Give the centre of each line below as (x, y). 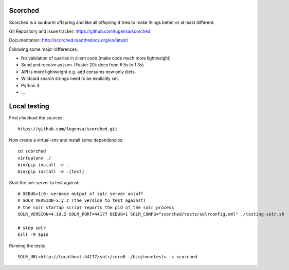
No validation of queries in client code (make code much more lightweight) (96, 58)
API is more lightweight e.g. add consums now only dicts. (79, 72)
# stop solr (32, 228)
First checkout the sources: (36, 117)
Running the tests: (27, 246)
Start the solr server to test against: (45, 182)
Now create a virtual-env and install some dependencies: (66, 140)
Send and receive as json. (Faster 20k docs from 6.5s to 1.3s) (82, 65)
